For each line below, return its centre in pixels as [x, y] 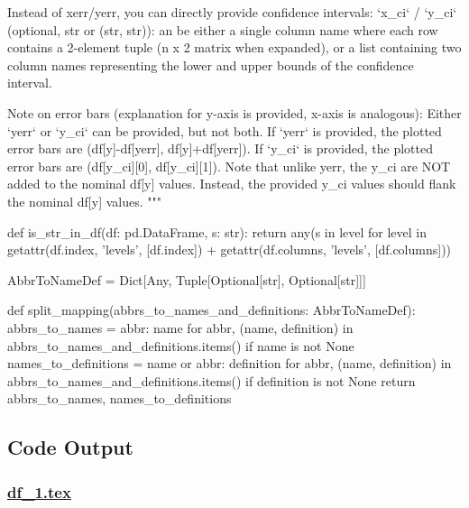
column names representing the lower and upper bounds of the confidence [211, 65]
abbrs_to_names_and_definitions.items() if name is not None [181, 345]
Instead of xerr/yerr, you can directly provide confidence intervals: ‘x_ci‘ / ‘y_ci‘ [232, 12]
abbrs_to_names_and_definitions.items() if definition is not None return [212, 380]
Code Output [70, 447]
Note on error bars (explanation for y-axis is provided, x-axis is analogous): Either [234, 112]
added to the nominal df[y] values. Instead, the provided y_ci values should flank [232, 184]
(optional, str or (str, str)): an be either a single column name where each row [223, 29]
